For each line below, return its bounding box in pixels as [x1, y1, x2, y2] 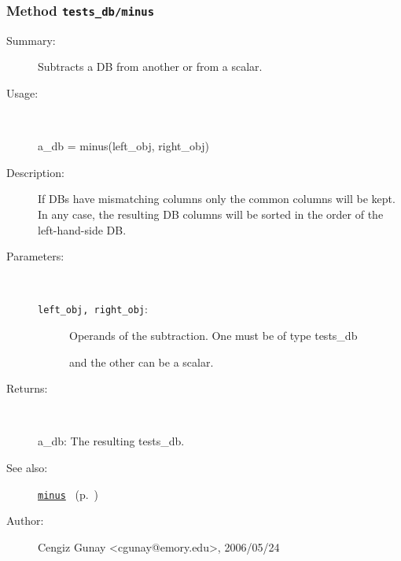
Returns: [6, 380, 48, 397]
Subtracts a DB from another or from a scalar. [38, 58, 263, 75]
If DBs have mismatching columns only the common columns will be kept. [38, 190, 395, 207]
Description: [6, 164, 64, 180]
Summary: [6, 31, 56, 48]
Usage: [6, 84, 39, 101]
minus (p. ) [38, 485, 99, 502]
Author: [6, 512, 44, 529]
